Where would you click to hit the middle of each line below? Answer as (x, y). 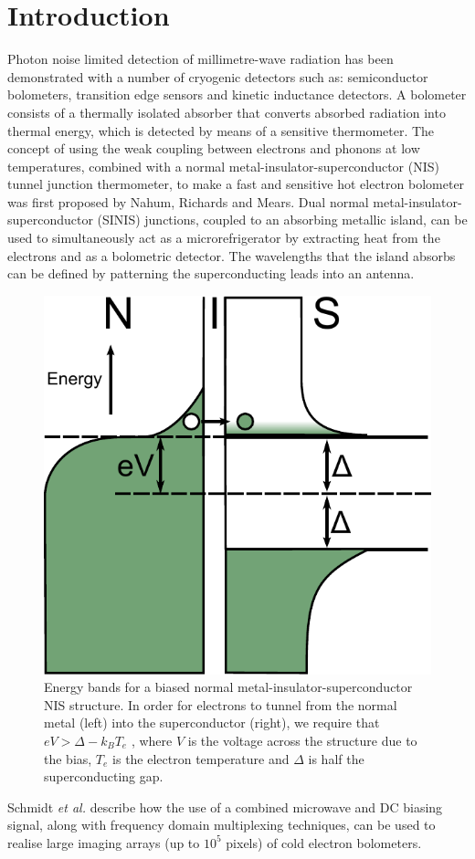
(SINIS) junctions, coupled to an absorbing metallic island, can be (282, 220)
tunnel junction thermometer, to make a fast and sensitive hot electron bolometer (236, 184)
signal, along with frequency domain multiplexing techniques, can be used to (222, 825)
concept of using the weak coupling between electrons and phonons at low (214, 148)
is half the (336, 758)
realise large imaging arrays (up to (104, 842)
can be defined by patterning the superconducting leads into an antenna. (211, 273)
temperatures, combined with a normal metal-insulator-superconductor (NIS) (223, 166)
